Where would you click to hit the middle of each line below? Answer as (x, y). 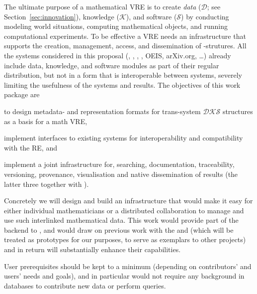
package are (22, 94)
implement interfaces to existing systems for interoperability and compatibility (124, 138)
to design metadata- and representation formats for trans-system (102, 111)
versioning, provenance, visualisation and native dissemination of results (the (121, 174)
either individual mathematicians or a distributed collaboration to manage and (124, 210)
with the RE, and (31, 147)
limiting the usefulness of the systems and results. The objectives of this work (122, 84)
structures (238, 111)
